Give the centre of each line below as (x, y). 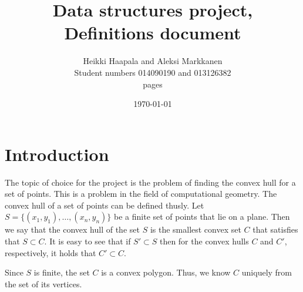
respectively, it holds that (51, 252)
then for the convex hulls (204, 241)
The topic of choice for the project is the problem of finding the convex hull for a (150, 182)
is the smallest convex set (196, 229)
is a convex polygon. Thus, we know (166, 272)
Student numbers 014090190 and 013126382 (153, 72)
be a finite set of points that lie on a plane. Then (202, 217)
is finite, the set (62, 272)
